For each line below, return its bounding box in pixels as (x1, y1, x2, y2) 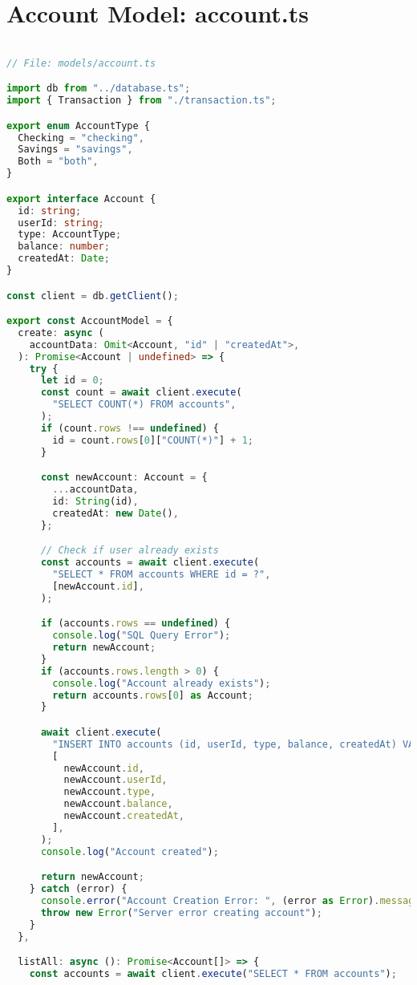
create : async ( (18, 326, 104, 338)
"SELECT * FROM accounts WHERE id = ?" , (52, 569, 271, 580)
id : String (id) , (52, 495, 139, 507)
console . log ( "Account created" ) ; (40, 845, 219, 857)
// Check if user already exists (40, 545, 219, 557)
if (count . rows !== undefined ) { (40, 422, 219, 434)
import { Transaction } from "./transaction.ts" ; (6, 95, 277, 107)
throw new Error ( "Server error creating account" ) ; (40, 906, 322, 918)
